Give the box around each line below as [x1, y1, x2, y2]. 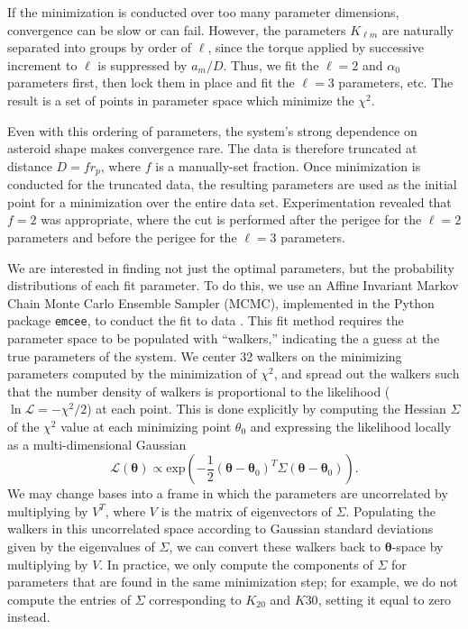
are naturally [381, 20, 454, 39]
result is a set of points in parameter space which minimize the [7, 90, 354, 109]
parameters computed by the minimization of [7, 364, 257, 383]
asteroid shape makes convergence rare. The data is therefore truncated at [7, 139, 418, 158]
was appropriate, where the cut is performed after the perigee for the [41, 210, 422, 229]
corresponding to [149, 589, 242, 608]
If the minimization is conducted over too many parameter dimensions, [7, 3, 399, 21]
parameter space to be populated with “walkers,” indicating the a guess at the [7, 329, 440, 348]
